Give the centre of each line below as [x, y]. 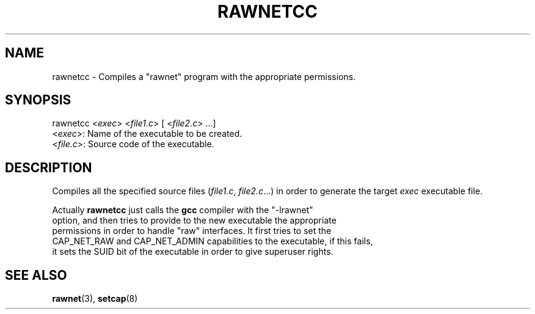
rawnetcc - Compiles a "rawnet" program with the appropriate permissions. [204, 76]
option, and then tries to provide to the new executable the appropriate [194, 221]
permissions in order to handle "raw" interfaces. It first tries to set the [192, 231]
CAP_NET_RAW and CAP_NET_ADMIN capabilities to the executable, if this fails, [213, 241]
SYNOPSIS [38, 100]
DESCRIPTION [49, 167]
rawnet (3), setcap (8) [95, 299]
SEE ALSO [36, 275]
